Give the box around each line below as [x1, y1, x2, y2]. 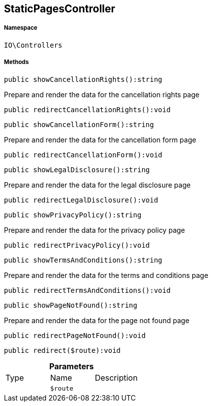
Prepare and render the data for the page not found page [4, 316, 190, 325]
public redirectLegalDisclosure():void [4, 196, 158, 204]
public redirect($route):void [4, 346, 121, 354]
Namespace [4, 24, 38, 32]
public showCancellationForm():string [4, 120, 154, 129]
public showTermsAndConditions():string [4, 256, 163, 264]
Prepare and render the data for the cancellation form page [4, 135, 196, 144]
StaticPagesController [4, 2, 116, 15]
